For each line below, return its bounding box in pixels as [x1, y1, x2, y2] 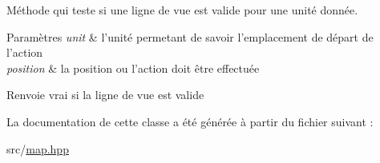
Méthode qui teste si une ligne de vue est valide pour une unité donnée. [6, 2, 358, 18]
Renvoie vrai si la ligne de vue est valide [6, 86, 204, 103]
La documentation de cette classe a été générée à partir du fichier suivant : [6, 113, 374, 129]
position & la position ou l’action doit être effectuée [6, 59, 260, 76]
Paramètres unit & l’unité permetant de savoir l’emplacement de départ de [6, 28, 374, 45]
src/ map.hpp [6, 140, 69, 157]
